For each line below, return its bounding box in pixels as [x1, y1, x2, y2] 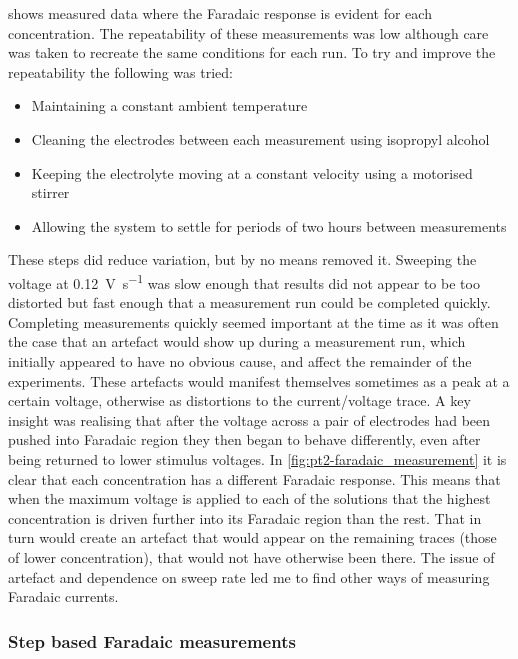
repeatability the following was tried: [8, 61, 233, 82]
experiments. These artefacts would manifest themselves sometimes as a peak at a [8, 370, 510, 391]
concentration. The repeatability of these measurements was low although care [8, 22, 489, 43]
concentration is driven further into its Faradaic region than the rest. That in [8, 507, 482, 528]
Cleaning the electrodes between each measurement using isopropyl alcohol [31, 128, 490, 149]
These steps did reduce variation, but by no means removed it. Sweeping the [8, 249, 477, 270]
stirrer [31, 182, 70, 203]
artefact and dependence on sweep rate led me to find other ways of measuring [8, 566, 490, 587]
